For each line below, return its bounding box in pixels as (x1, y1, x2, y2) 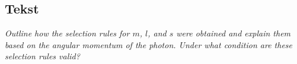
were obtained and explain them (176, 27, 291, 39)
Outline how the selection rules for (5, 27, 130, 39)
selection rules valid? (5, 50, 80, 62)
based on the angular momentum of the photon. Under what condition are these (5, 38, 293, 50)
